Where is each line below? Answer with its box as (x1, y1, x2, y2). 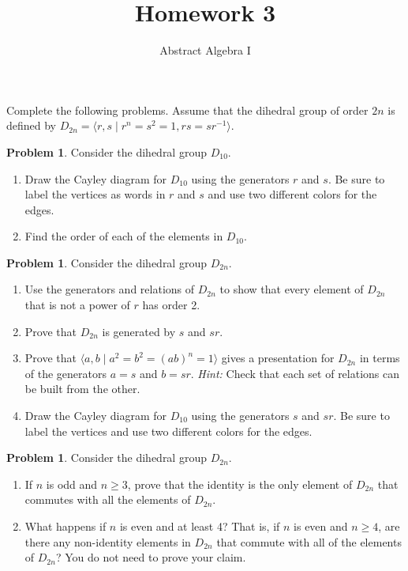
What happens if (24, 518, 107, 534)
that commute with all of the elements (216, 533, 402, 550)
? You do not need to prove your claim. (55, 549, 246, 565)
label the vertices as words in (24, 186, 166, 202)
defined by (6, 117, 57, 134)
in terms (359, 350, 400, 366)
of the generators (24, 365, 107, 381)
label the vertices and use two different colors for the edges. (24, 422, 313, 439)
